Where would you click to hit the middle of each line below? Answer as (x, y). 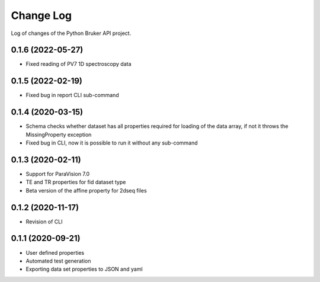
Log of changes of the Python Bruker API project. (71, 33)
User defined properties (55, 252)
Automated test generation (58, 261)
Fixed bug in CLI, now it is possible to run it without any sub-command (112, 143)
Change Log (41, 15)
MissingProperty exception (59, 134)
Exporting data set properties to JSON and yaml (84, 269)
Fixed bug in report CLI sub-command (72, 95)
